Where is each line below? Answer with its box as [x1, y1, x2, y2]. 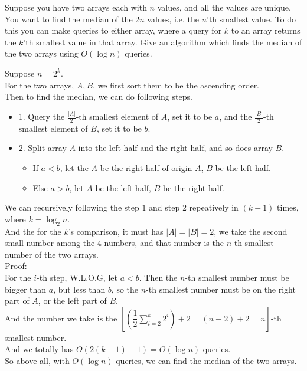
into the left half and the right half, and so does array [78, 142, 273, 154]
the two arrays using [5, 47, 79, 60]
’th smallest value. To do [207, 12, 296, 25]
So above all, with [5, 354, 70, 366]
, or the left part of [38, 294, 107, 307]
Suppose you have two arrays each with [5, 1, 147, 13]
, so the [111, 283, 139, 295]
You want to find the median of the [5, 12, 133, 25]
